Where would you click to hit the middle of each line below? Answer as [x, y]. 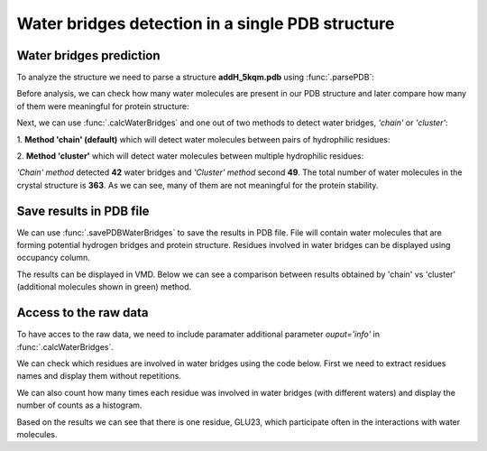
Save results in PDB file [83, 211]
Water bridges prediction [89, 55]
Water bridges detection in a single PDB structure [206, 23]
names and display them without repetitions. [99, 376]
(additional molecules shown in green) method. [104, 287]
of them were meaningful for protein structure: [103, 106]
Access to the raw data [83, 313]
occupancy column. [53, 258]
